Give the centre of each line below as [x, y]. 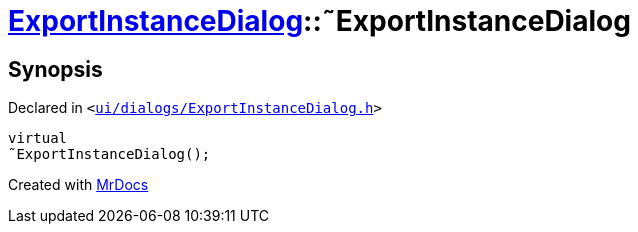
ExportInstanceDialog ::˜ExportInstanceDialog [319, 21]
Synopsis [55, 69]
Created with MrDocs [78, 185]
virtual [38, 138]
